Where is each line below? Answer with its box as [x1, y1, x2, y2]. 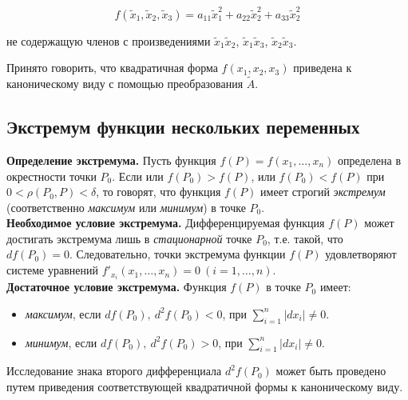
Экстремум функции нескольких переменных [6, 114, 360, 139]
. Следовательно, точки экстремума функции [69, 246, 286, 262]
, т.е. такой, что [267, 230, 343, 246]
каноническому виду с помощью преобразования [6, 75, 244, 92]
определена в [337, 151, 402, 168]
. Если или [112, 167, 164, 184]
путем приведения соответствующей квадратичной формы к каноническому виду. [6, 378, 403, 394]
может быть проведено [275, 362, 386, 379]
